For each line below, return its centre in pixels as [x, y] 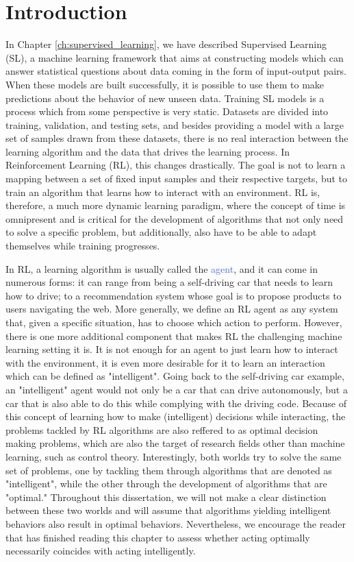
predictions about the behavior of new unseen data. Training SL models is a [165, 98]
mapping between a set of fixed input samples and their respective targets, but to [177, 179]
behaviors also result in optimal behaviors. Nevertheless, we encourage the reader [176, 523]
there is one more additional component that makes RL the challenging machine [174, 335]
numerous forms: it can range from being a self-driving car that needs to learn [169, 282]
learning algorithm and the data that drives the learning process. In [148, 151]
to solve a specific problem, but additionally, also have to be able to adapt [161, 232]
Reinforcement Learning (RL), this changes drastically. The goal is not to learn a [176, 165]
